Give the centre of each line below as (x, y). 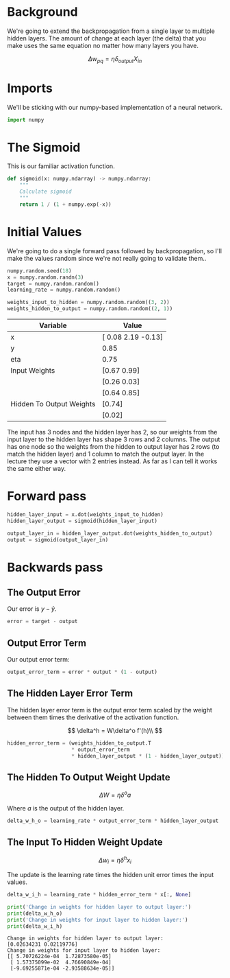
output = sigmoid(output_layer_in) (58, 539)
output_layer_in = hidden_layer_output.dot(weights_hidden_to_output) (110, 533)
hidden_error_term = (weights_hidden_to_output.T (79, 743)
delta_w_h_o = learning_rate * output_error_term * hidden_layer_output (113, 821)
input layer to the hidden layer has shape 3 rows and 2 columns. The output (114, 439)
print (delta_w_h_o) (35, 913)
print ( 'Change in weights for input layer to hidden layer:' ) (98, 920)
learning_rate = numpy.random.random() (64, 290)
